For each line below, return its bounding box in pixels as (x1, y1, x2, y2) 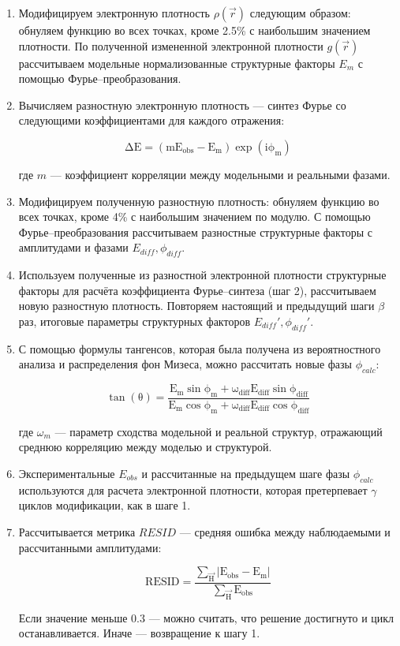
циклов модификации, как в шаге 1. (18, 497, 191, 513)
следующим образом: (249, 5, 351, 21)
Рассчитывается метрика (18, 523, 136, 540)
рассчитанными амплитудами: (18, 539, 162, 555)
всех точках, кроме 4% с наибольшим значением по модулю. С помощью (18, 208, 371, 225)
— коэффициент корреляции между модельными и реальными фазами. (50, 166, 391, 182)
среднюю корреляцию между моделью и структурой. (18, 439, 272, 455)
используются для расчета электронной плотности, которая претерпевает (18, 481, 368, 498)
